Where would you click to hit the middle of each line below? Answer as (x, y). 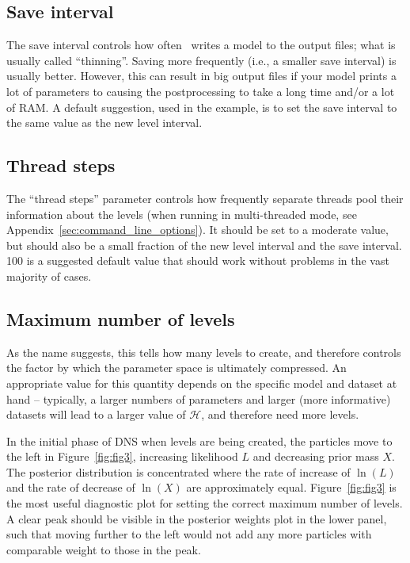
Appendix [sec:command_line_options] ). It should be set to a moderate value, (197, 230)
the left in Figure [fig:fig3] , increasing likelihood (122, 456)
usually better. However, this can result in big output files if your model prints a (201, 76)
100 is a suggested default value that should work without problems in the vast (198, 260)
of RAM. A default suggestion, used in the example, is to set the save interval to (202, 107)
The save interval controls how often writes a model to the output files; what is (201, 45)
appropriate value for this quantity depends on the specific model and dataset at (202, 383)
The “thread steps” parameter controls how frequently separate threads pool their (205, 198)
